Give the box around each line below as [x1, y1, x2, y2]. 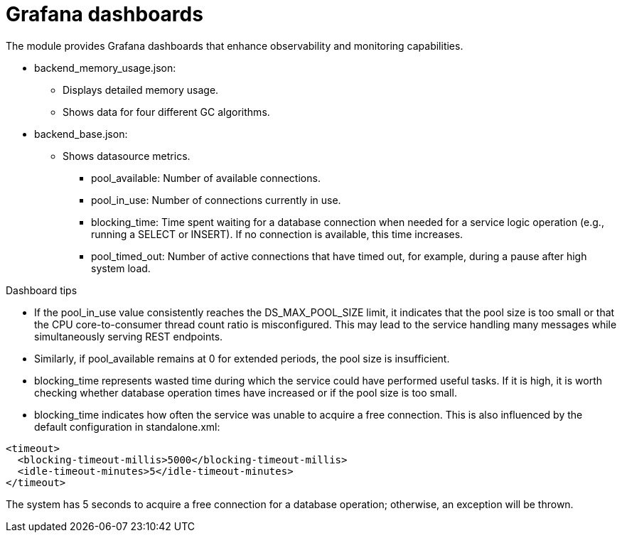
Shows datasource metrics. [63, 149, 191, 162]
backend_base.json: [34, 127, 128, 140]
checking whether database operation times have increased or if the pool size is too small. [34, 386, 457, 399]
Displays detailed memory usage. [63, 83, 219, 96]
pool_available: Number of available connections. [91, 171, 321, 184]
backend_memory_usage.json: [34, 61, 176, 74]
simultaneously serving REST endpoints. [34, 330, 223, 343]
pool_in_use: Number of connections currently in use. [91, 193, 341, 206]
